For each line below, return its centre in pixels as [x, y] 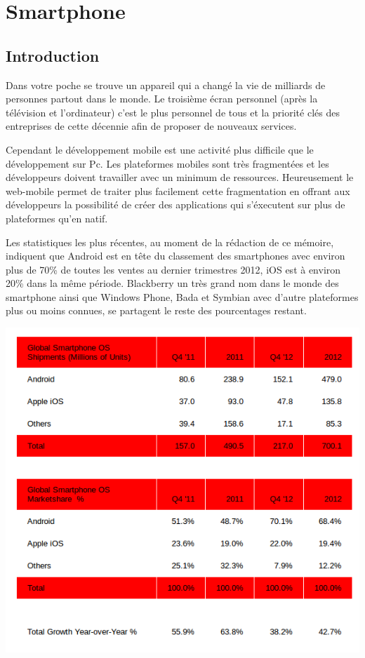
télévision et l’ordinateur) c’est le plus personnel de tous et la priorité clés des [173, 112]
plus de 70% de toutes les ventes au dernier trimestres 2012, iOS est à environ [173, 269]
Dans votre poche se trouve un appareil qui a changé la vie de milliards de [166, 85]
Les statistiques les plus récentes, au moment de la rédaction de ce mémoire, [170, 242]
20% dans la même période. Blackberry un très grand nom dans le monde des [172, 283]
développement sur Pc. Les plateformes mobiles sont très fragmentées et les [167, 163]
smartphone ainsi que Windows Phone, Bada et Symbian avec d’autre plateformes [182, 296]
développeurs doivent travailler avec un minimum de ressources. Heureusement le [180, 177]
